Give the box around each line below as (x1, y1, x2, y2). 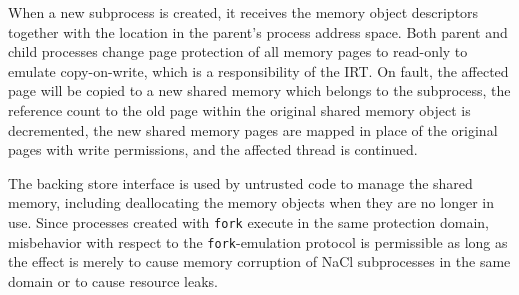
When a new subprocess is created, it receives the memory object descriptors (8, 2, 479, 22)
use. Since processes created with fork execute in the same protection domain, (8, 211, 489, 232)
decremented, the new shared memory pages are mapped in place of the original (8, 119, 498, 140)
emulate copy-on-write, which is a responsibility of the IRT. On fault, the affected (8, 60, 509, 81)
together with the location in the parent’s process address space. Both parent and (8, 21, 508, 42)
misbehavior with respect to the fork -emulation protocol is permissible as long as (8, 231, 508, 252)
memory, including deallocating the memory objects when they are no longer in (8, 192, 494, 213)
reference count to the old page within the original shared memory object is (8, 99, 471, 120)
